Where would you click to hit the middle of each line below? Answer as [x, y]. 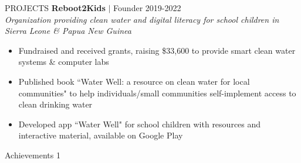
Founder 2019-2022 [147, 8]
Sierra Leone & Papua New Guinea [68, 31]
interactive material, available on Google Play [101, 135]
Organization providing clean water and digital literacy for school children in [142, 19]
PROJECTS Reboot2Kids [55, 8]
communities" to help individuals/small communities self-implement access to [157, 93]
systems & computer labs [64, 62]
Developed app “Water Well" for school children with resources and [140, 124]
